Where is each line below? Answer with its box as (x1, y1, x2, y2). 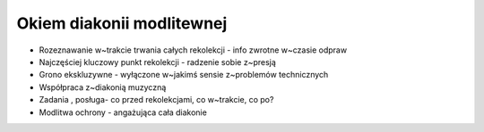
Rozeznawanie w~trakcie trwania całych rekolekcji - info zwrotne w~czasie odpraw (39, 45, 348, 55)
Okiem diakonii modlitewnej (16, 13, 228, 33)
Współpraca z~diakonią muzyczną (39, 81, 167, 93)
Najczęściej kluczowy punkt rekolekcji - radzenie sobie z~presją (39, 56, 277, 67)
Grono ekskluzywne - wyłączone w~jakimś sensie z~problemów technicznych (39, 70, 329, 80)
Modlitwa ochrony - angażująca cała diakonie (39, 107, 208, 118)
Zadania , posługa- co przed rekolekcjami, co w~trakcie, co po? (39, 95, 274, 105)
